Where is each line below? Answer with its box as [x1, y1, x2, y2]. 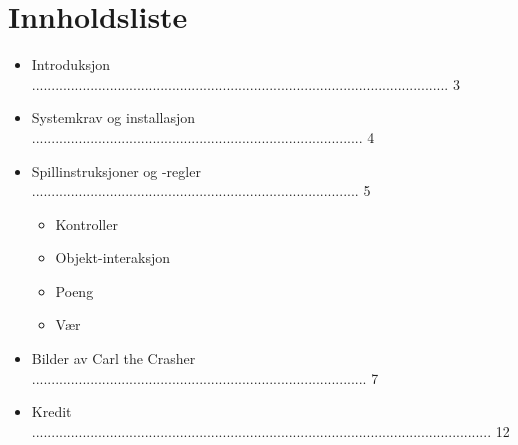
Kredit [31, 401, 72, 422]
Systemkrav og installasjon [31, 107, 196, 128]
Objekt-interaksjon [55, 247, 171, 268]
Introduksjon [31, 54, 111, 75]
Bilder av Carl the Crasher [31, 348, 196, 369]
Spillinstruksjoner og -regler [31, 160, 201, 181]
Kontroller [55, 213, 118, 234]
